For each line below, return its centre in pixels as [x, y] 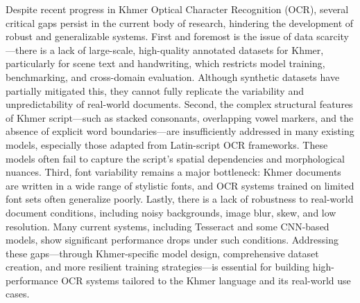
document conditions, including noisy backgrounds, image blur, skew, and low [171, 212]
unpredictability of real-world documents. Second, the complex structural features [179, 104]
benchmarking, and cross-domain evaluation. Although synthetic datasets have [173, 76]
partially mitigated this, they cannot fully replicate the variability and [155, 90]
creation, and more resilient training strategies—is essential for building [158, 267]
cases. [18, 294]
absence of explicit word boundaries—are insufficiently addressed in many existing [180, 131]
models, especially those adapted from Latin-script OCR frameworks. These [167, 144]
